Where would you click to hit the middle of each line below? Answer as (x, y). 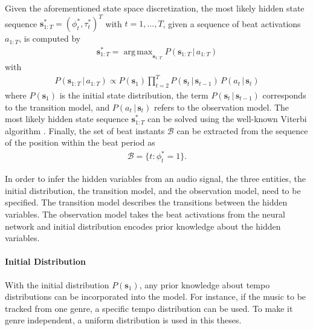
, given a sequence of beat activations (232, 23)
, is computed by (50, 38)
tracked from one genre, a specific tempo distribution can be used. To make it (149, 308)
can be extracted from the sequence (242, 130)
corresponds (284, 95)
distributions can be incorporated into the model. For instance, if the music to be (156, 296)
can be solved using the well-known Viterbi (227, 119)
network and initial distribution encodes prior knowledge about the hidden (143, 226)
